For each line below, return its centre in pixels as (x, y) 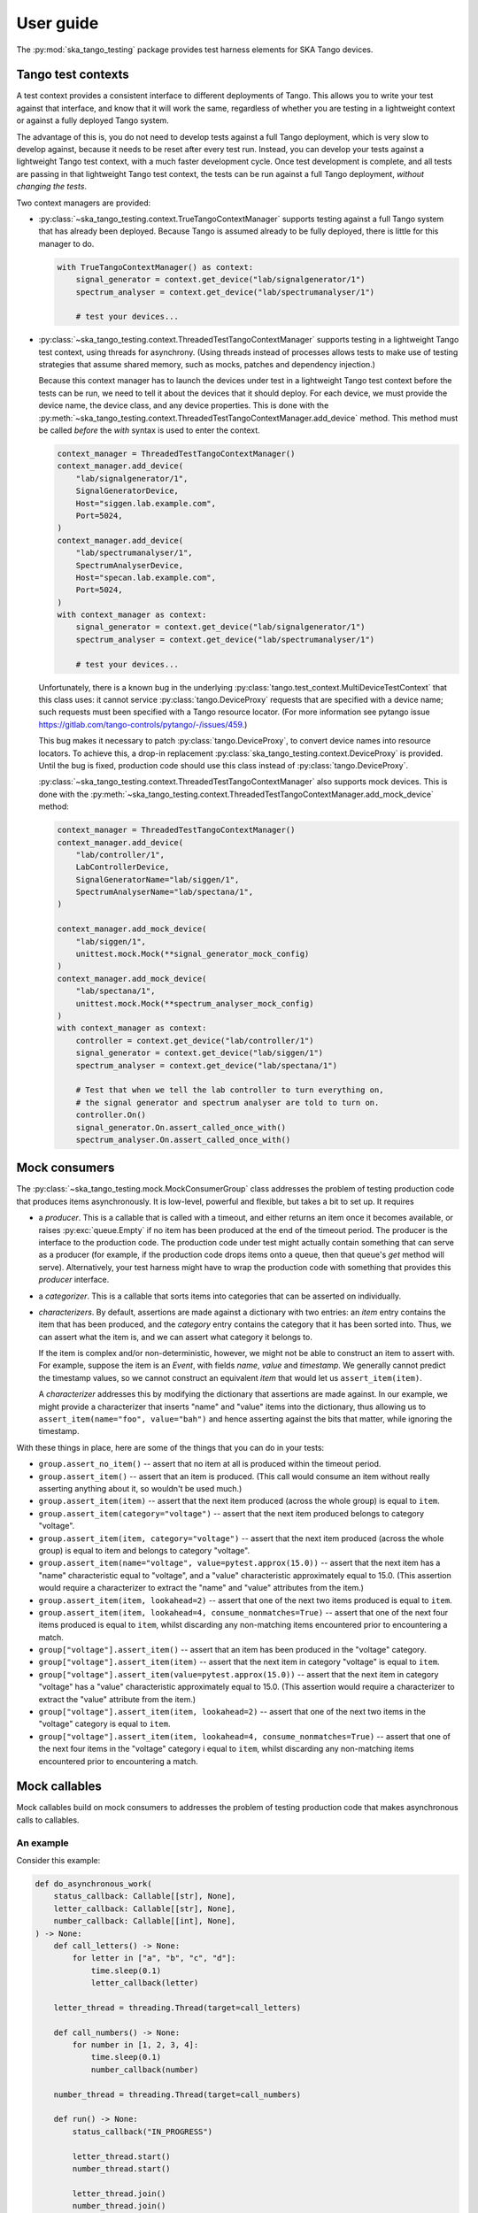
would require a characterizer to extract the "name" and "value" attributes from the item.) (201, 1588)
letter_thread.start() (122, 2156)
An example (43, 1843)
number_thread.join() (119, 2206)
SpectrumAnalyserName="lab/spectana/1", (165, 892)
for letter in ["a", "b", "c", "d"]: (154, 1958)
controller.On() (111, 1115)
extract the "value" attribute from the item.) (117, 1699)
